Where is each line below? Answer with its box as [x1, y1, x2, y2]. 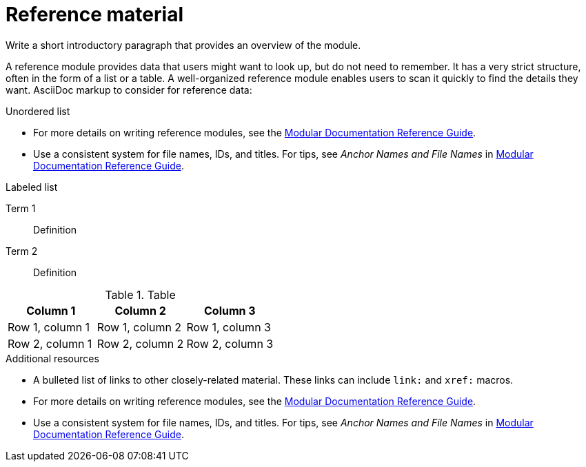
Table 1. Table [105, 287, 176, 302]
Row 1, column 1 [8, 320, 90, 334]
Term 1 [6, 202, 36, 214]
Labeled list [6, 180, 58, 193]
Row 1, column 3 [186, 320, 271, 334]
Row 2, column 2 [97, 336, 184, 351]
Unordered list [6, 105, 70, 117]
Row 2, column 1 [8, 336, 92, 351]
